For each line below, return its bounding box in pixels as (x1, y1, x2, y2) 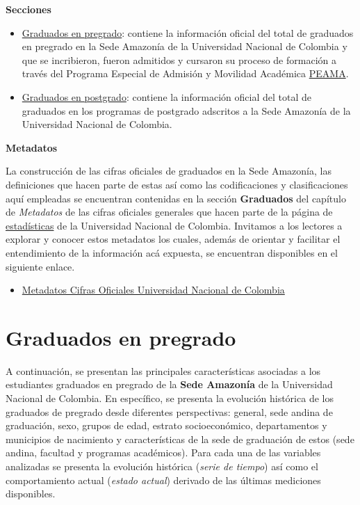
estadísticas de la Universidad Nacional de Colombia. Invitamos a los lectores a (6, 218, 343, 232)
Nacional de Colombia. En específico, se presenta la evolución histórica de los (6, 391, 334, 405)
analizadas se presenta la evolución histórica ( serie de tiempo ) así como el (6, 458, 318, 473)
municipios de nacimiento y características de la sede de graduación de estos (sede (6, 431, 354, 446)
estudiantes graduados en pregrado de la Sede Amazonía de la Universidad (6, 377, 333, 392)
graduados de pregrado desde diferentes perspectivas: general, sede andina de (6, 404, 333, 419)
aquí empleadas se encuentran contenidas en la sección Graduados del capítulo (6, 191, 346, 205)
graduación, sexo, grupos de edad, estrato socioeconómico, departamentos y (6, 418, 327, 433)
